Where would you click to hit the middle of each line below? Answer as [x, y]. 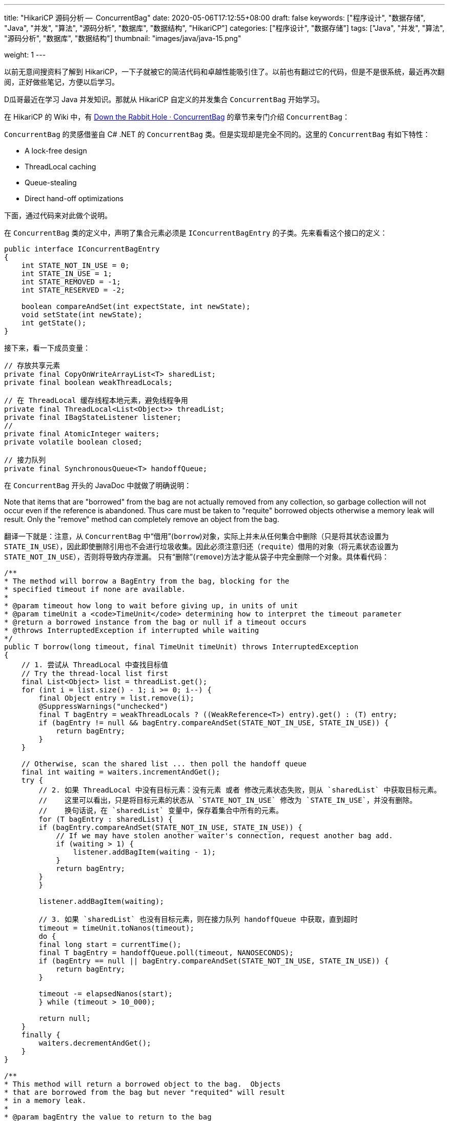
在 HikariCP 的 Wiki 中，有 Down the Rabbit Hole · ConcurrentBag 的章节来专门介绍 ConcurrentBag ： [177, 117]
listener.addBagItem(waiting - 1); [145, 852]
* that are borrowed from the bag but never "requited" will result [145, 1092]
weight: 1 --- [25, 55]
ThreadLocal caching [60, 167]
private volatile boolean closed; [73, 442]
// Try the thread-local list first [95, 673]
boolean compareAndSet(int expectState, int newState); [136, 306]
